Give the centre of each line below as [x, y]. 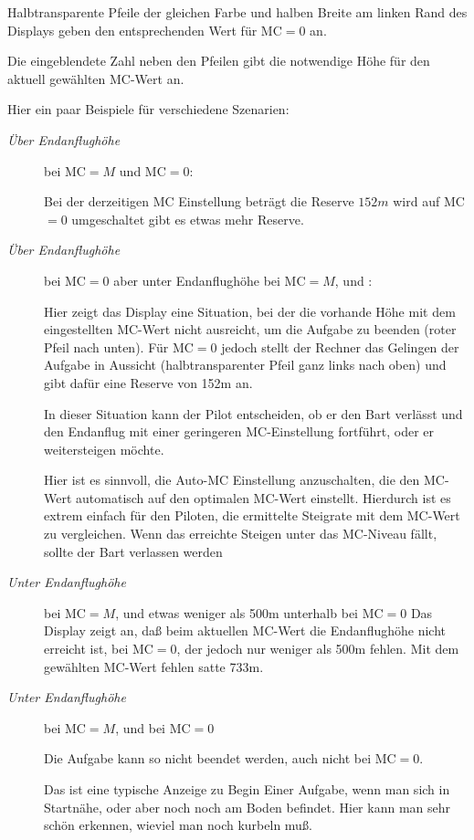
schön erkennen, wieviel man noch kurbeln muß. [178, 825]
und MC [142, 170]
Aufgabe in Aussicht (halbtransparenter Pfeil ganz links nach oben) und [245, 365]
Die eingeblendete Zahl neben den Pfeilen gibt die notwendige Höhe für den [219, 61]
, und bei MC [153, 727]
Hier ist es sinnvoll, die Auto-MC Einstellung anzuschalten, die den [232, 480]
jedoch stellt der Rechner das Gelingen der [340, 346]
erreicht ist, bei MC [99, 649]
